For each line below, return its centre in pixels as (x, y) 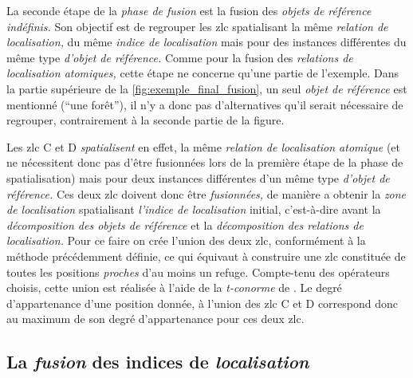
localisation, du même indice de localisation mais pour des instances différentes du (206, 42)
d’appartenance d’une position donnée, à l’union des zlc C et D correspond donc (203, 303)
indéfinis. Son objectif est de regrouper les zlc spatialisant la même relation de (197, 26)
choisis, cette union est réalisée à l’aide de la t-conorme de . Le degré (174, 287)
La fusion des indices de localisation (158, 362)
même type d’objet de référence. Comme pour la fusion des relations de (180, 57)
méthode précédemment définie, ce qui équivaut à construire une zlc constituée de (206, 256)
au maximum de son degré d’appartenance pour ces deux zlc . (155, 319)
